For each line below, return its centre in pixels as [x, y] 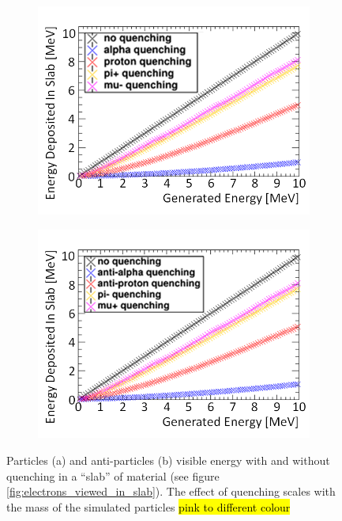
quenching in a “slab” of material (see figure [113, 475]
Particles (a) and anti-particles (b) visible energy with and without [168, 460]
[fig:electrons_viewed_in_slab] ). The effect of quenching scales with [171, 491]
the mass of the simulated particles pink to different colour [148, 506]
